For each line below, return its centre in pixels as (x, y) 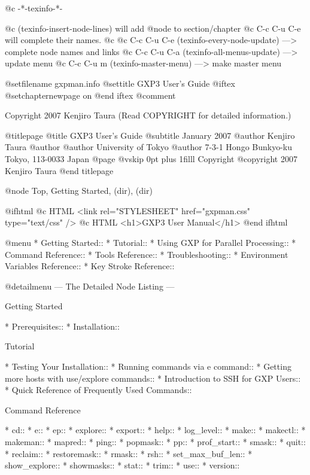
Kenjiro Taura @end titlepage (59, 170)
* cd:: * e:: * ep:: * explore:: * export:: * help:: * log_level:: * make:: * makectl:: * (155, 430)
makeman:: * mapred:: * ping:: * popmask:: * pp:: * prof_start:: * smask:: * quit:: (155, 442)
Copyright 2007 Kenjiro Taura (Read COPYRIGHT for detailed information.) (148, 115)
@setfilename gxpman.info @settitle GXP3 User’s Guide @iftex (120, 83)
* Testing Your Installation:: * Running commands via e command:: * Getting (148, 366)
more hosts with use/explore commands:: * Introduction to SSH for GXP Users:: (153, 378)
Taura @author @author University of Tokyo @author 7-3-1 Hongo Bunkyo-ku (149, 147)
